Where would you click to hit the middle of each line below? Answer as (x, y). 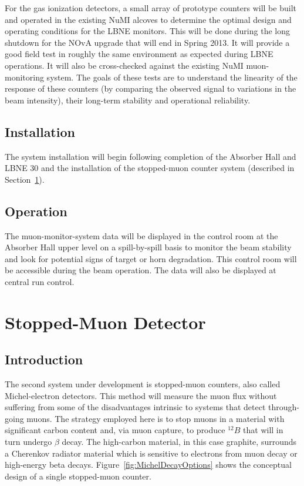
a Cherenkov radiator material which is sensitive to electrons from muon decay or (151, 453)
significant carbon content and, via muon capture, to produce (115, 430)
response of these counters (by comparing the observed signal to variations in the (151, 88)
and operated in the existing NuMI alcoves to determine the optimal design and (148, 19)
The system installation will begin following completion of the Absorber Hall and (151, 156)
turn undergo (28, 442)
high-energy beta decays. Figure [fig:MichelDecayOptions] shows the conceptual (148, 465)
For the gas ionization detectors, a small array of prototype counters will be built (151, 8)
